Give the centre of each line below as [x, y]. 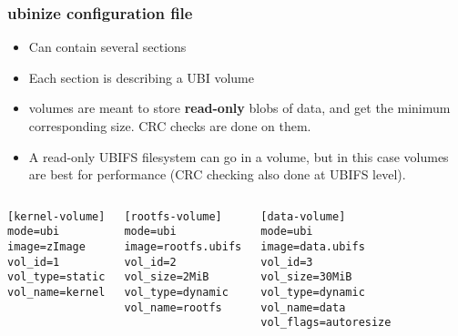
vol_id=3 [287, 262]
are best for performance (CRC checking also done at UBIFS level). [217, 174]
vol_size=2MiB [167, 277]
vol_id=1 [34, 262]
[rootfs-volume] [173, 216]
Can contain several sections [107, 47]
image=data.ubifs [313, 247]
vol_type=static [56, 277]
